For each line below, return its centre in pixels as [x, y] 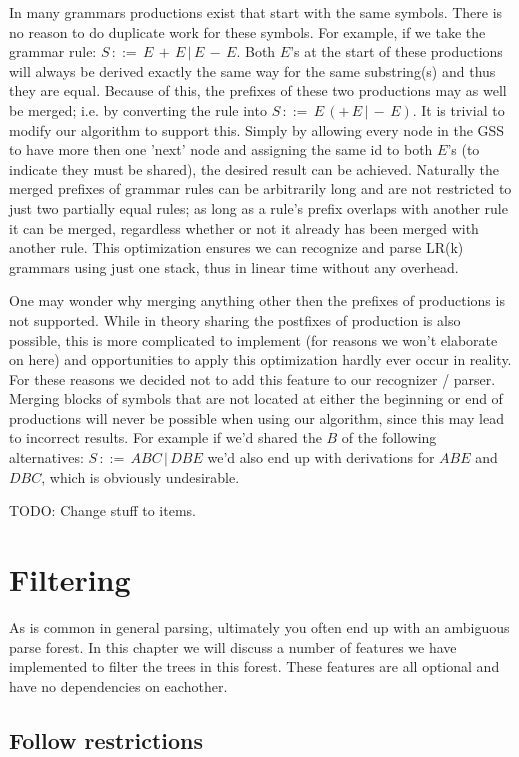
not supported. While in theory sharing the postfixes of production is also [235, 319]
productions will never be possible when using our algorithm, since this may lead [256, 417]
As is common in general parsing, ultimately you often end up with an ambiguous [259, 626]
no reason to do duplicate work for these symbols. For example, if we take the [247, 31]
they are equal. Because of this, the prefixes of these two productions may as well [258, 90]
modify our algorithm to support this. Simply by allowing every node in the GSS [257, 129]
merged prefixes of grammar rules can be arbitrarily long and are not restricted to [260, 188]
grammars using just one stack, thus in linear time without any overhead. [234, 266]
